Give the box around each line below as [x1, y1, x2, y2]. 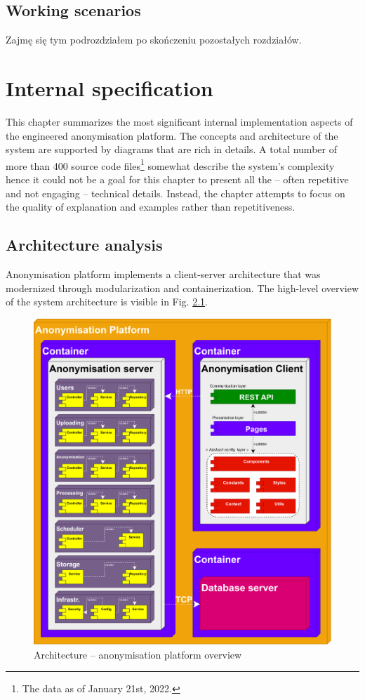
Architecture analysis [6, 234, 163, 256]
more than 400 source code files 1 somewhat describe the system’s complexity [6, 156, 335, 173]
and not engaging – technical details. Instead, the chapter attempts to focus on [6, 185, 345, 200]
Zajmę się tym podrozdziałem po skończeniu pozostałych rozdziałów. [6, 32, 302, 47]
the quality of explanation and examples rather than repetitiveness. [6, 199, 296, 214]
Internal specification [6, 73, 213, 102]
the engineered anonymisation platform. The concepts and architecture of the [6, 128, 338, 143]
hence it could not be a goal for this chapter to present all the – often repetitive [6, 171, 349, 186]
